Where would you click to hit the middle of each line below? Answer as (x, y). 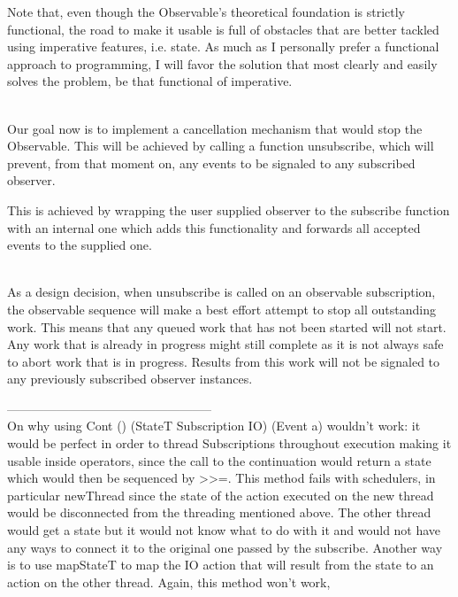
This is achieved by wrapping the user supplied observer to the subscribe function (229, 209)
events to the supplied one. (80, 245)
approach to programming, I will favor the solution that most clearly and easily (222, 63)
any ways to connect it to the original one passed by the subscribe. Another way (225, 547)
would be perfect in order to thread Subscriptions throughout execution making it (229, 443)
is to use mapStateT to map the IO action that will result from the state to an (221, 565)
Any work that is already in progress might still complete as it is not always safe (225, 344)
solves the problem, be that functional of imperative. (150, 81)
